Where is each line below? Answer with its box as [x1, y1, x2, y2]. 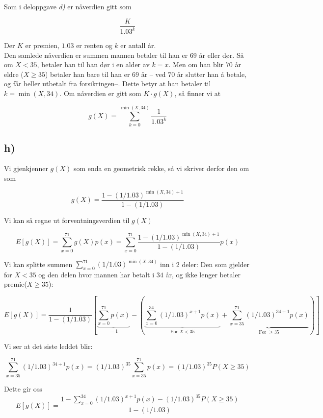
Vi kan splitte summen [4, 259, 73, 269]
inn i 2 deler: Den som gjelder [160, 259, 250, 269]
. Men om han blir [168, 59, 224, 70]
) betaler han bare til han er [45, 69, 130, 79]
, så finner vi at [174, 88, 221, 98]
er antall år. [120, 40, 156, 50]
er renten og [76, 40, 112, 50]
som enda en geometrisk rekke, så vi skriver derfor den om [73, 163, 249, 173]
